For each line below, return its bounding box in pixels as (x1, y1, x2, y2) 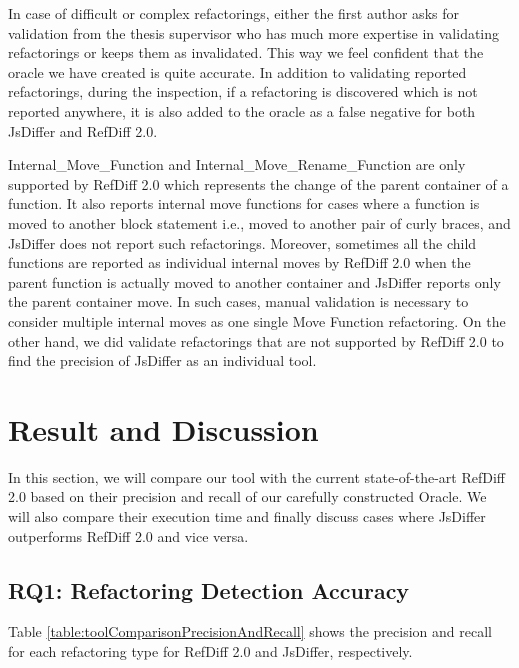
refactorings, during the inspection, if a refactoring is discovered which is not (8, 81, 478, 102)
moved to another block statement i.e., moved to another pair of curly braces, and (8, 212, 511, 233)
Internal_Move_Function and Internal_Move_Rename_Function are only (8, 154, 466, 175)
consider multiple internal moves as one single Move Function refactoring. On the (8, 310, 506, 331)
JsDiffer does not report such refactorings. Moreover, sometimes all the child (8, 232, 477, 253)
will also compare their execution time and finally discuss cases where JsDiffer (8, 506, 486, 526)
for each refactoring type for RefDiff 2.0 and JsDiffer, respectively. (8, 640, 413, 661)
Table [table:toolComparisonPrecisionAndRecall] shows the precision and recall (8, 621, 492, 642)
